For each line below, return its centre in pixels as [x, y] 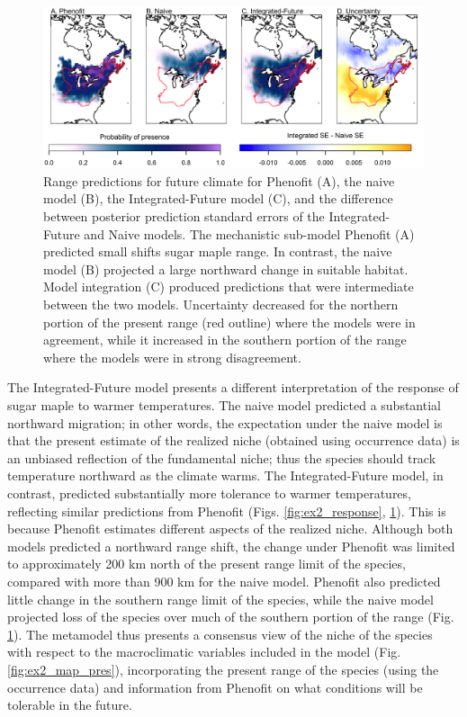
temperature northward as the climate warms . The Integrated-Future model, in [225, 475]
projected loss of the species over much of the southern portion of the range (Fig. [231, 617]
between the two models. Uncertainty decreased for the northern [221, 305]
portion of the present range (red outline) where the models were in [229, 322]
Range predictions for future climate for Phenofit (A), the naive [219, 180]
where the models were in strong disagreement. [172, 357]
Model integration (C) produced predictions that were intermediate [229, 287]
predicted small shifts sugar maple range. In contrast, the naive [218, 251]
